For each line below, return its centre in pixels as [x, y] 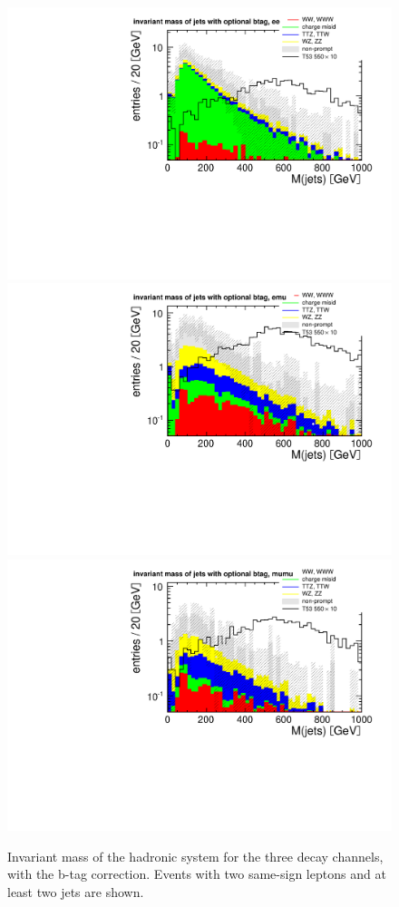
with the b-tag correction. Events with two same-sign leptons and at [197, 874]
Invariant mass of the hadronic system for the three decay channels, [195, 856]
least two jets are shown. [76, 891]
